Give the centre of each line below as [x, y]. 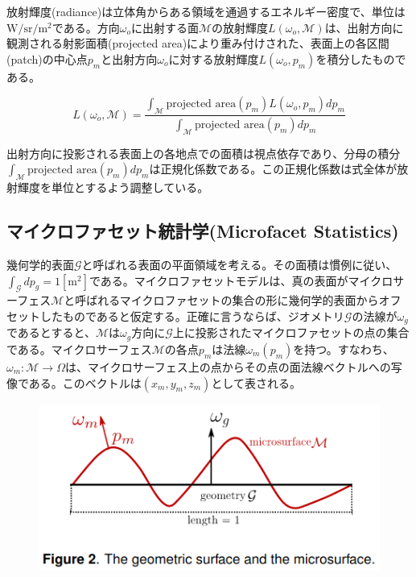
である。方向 [86, 27]
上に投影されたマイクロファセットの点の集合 [291, 332]
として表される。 [256, 382]
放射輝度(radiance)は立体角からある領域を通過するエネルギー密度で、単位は [206, 11]
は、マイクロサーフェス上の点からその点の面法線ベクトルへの [228, 366]
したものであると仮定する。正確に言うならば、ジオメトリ [192, 316]
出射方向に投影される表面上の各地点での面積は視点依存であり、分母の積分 [204, 153]
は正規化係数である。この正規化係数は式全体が [273, 169]
